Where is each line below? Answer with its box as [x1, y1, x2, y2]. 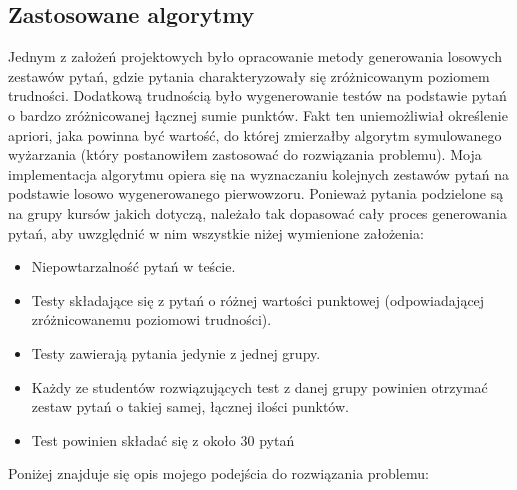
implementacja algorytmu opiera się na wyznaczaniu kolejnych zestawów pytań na [8, 163, 510, 184]
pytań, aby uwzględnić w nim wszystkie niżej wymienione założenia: [8, 222, 424, 243]
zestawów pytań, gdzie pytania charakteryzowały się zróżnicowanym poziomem [8, 65, 490, 86]
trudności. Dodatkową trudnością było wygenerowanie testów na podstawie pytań [8, 85, 507, 106]
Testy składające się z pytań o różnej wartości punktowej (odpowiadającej [31, 289, 485, 310]
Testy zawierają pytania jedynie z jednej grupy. [31, 342, 321, 363]
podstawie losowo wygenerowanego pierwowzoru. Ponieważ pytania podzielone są [8, 183, 504, 204]
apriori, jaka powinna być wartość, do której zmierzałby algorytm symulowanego [8, 124, 502, 145]
